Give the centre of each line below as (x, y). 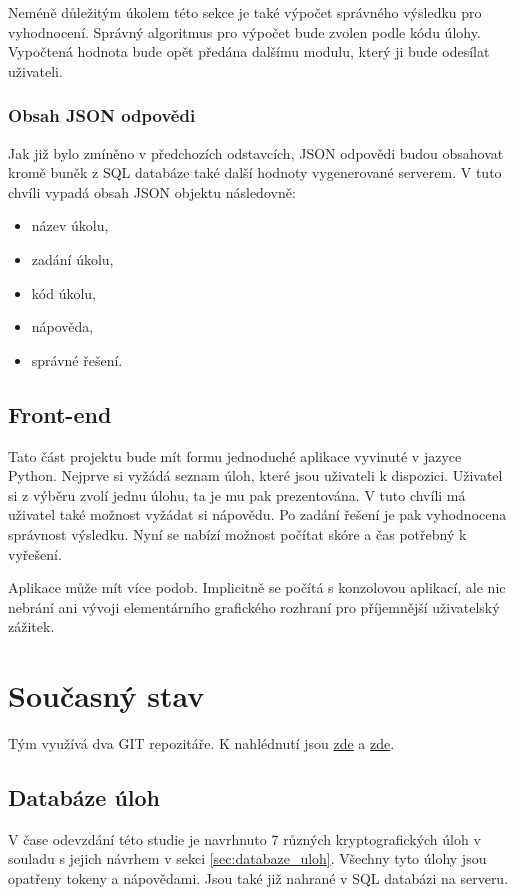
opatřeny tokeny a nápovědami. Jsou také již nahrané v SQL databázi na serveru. (258, 878)
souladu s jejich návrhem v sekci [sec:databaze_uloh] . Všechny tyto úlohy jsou (247, 858)
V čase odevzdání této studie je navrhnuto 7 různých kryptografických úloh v (244, 838)
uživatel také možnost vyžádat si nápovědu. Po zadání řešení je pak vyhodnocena (257, 514)
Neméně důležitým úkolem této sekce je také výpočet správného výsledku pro (245, 12)
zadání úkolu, (72, 258)
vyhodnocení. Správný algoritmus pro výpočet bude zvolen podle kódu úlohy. (244, 31)
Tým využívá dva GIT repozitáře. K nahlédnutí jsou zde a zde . (201, 743)
